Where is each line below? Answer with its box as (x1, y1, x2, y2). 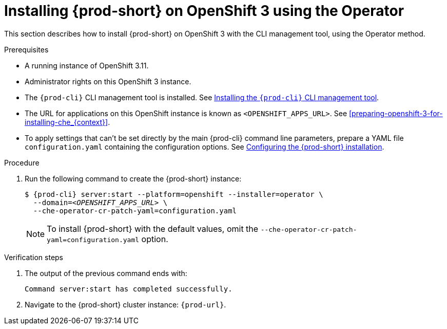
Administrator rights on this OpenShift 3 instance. (25, 77, 191, 86)
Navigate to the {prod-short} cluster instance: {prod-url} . (25, 300, 226, 309)
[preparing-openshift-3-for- (348, 108, 443, 118)
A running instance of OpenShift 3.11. (25, 61, 149, 70)
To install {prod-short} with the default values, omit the (47, 223, 259, 234)
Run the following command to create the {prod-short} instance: (25, 174, 242, 183)
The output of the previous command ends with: (25, 268, 187, 278)
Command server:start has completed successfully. (25, 284, 232, 293)
